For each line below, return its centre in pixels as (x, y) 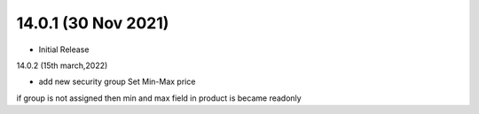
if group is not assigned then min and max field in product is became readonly (159, 98)
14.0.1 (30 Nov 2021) (93, 23)
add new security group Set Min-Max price (117, 82)
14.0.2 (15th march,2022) (62, 65)
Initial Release (64, 49)
